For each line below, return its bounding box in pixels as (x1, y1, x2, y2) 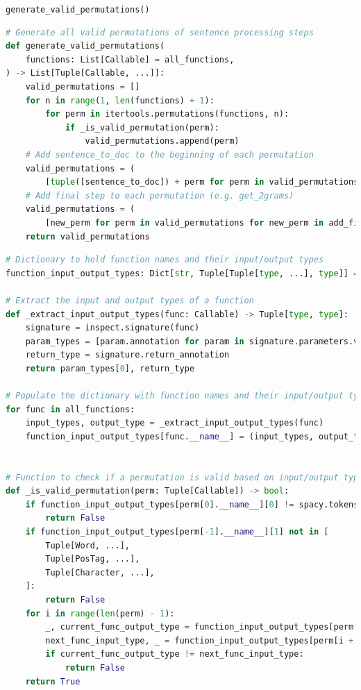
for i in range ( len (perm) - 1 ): (25, 608, 175, 619)
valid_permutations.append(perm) (85, 136, 240, 146)
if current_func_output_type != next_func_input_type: (45, 649, 304, 659)
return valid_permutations (25, 231, 150, 242)
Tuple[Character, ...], (45, 567, 155, 578)
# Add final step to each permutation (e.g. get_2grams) (25, 190, 294, 201)
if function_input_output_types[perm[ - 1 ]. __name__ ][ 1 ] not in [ (25, 527, 329, 537)
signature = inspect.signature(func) (25, 323, 200, 333)
